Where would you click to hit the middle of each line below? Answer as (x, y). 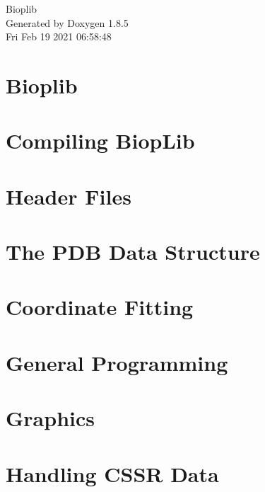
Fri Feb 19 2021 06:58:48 (59, 36)
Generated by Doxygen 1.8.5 (67, 22)
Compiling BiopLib (100, 141)
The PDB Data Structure (133, 252)
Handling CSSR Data (112, 473)
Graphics (50, 418)
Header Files (69, 196)
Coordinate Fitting (100, 307)
